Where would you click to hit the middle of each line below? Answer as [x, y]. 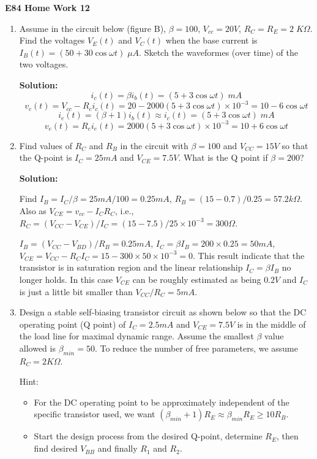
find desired [56, 448]
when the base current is [211, 40]
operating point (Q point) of [73, 324]
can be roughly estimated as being [197, 279]
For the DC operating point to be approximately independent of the [162, 402]
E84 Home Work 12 [47, 7]
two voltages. [44, 64]
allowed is [37, 348]
